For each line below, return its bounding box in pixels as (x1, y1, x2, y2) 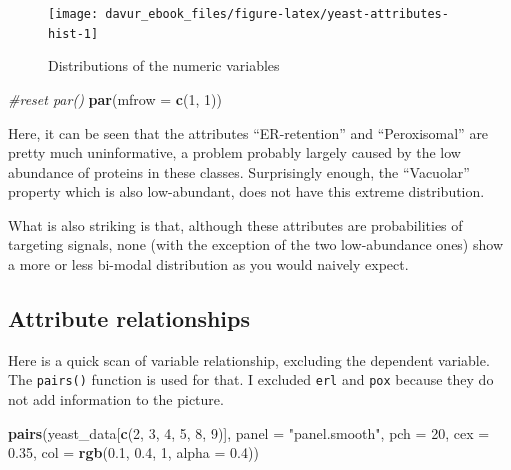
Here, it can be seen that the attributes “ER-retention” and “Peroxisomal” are (8, 122, 489, 143)
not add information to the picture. (8, 389, 224, 410)
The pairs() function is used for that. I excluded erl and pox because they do (8, 369, 494, 390)
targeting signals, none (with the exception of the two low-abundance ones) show (8, 234, 503, 255)
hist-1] (48, 26, 99, 41)
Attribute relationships (8, 303, 250, 334)
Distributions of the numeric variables (48, 55, 280, 76)
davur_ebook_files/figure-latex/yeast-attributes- (105, 7, 449, 21)
